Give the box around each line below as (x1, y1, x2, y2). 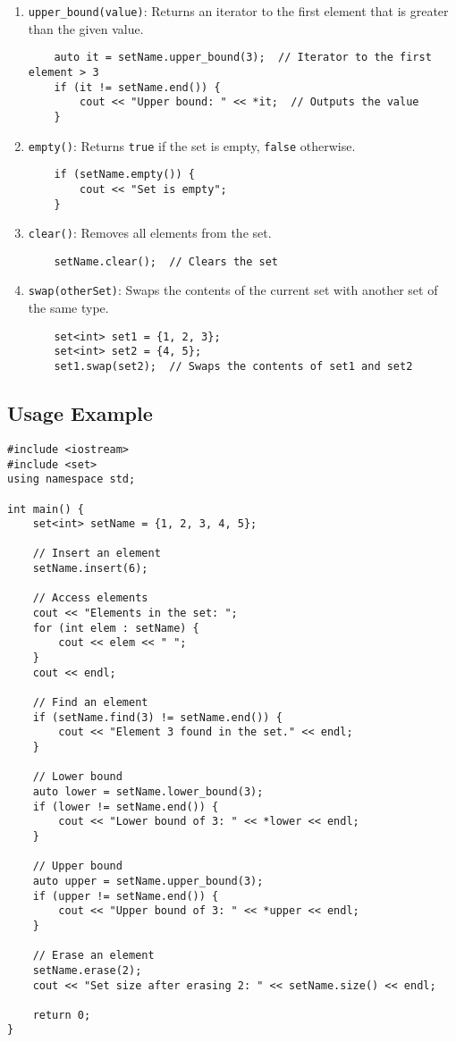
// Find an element (32, 696, 148, 710)
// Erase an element (32, 949, 155, 962)
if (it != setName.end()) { (54, 80, 221, 94)
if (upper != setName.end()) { (32, 889, 219, 903)
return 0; (32, 1008, 91, 1021)
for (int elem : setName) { (32, 621, 199, 634)
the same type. (28, 298, 109, 317)
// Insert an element (32, 547, 161, 560)
